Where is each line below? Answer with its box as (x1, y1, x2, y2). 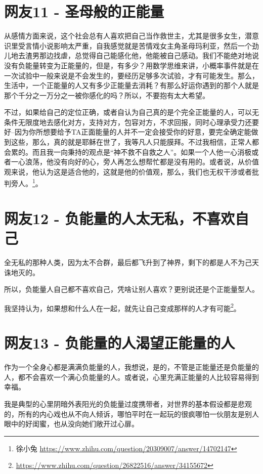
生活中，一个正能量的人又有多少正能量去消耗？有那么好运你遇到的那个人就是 (4, 80, 259, 91)
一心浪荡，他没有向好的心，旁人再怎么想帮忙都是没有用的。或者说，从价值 (11, 156, 259, 167)
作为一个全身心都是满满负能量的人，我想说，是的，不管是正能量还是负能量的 (4, 362, 259, 372)
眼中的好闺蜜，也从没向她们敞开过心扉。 (4, 418, 139, 429)
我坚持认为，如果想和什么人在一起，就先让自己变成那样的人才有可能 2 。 (4, 301, 241, 313)
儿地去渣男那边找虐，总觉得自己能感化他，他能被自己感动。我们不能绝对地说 (4, 50, 259, 61)
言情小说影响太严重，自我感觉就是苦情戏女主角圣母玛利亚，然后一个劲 (25, 40, 259, 51)
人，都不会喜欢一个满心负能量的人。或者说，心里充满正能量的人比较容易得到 (4, 371, 259, 382)
